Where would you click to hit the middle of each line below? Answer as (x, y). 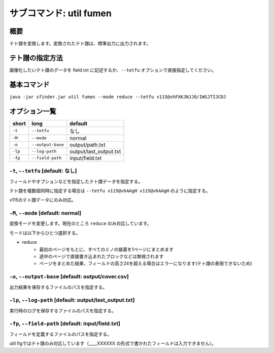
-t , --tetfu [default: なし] (43, 171)
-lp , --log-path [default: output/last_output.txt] (72, 300)
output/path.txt (88, 145)
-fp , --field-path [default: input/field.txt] (65, 324)
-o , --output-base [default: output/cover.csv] (69, 277)
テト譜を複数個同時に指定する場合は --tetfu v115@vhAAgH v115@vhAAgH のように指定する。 (110, 190)
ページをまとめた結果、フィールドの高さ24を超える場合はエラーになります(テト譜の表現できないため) (146, 264)
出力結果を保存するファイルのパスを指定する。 (58, 287)
